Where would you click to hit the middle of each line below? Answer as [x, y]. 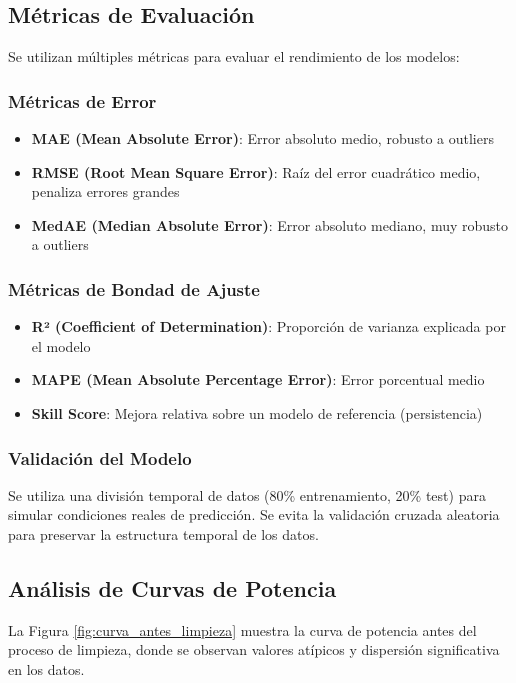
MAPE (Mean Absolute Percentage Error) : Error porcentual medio [258, 379]
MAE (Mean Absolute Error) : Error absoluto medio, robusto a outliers [262, 138]
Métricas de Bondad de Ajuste [134, 288]
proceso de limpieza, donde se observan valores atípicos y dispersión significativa [254, 649]
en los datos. [46, 668]
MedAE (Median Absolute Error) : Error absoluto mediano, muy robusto [270, 224]
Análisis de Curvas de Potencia [172, 587]
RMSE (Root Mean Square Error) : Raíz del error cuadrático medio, [256, 171]
